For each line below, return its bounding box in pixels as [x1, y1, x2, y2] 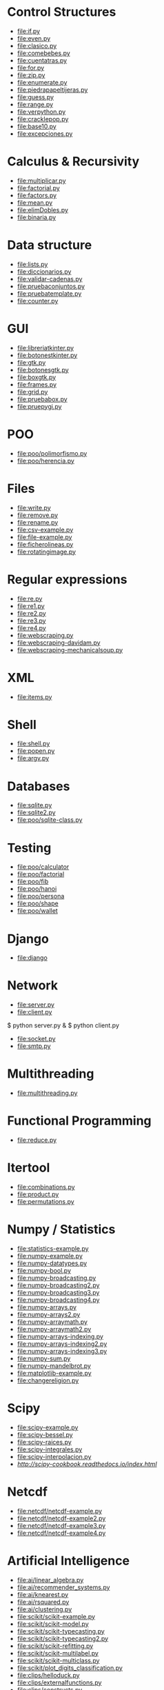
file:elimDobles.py [17, 205, 69, 214]
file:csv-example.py [17, 525, 74, 534]
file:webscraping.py [17, 631, 74, 639]
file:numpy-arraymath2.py [17, 1325, 92, 1333]
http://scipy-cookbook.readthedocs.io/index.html [17, 1460, 157, 1468]
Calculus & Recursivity [7, 154, 140, 170]
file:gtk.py [17, 358, 46, 366]
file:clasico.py [17, 41, 57, 50]
